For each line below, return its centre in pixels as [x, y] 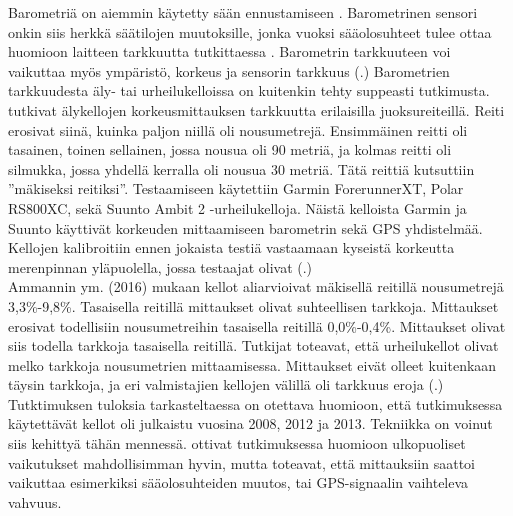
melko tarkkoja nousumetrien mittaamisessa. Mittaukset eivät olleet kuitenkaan [252, 364]
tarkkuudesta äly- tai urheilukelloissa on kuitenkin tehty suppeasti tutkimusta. [249, 90]
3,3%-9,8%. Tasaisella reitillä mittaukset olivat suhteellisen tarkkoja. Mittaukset [253, 305]
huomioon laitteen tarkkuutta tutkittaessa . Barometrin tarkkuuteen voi [229, 51]
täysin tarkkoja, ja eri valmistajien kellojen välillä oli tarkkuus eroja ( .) [226, 384]
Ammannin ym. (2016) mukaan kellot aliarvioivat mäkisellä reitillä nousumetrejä [256, 286]
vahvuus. [35, 501]
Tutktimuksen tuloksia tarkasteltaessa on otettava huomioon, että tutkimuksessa [255, 403]
